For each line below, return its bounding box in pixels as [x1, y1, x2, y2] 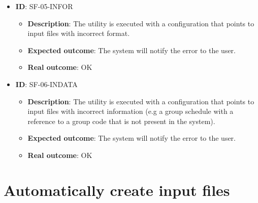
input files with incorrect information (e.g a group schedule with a [27, 106, 234, 116]
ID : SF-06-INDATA [15, 78, 78, 89]
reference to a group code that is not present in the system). [27, 115, 215, 126]
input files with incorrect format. [27, 28, 130, 38]
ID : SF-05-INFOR [15, 1, 73, 11]
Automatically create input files [4, 179, 230, 200]
